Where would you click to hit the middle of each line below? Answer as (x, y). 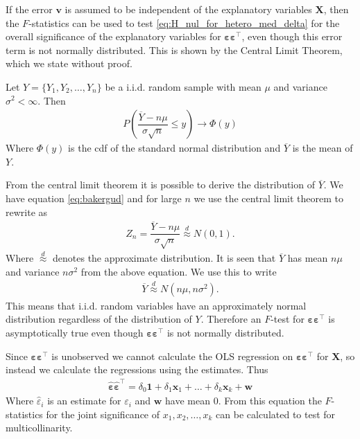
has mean (308, 258)
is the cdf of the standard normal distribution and (174, 148)
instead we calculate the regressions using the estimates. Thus (137, 369)
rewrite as (27, 212)
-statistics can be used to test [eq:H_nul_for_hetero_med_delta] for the (184, 23)
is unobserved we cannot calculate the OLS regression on (172, 356)
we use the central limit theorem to (269, 198)
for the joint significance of (103, 414)
